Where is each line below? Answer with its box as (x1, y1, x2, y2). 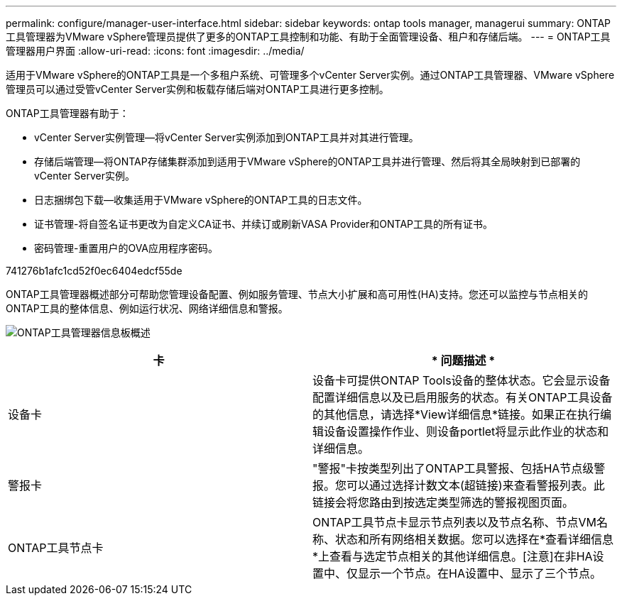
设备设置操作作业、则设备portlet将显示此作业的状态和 (324, 424, 609, 439)
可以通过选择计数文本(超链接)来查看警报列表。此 (347, 478, 605, 492)
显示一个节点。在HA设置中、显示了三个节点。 (358, 566, 601, 580)
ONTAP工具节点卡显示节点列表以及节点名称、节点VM (312, 515, 597, 529)
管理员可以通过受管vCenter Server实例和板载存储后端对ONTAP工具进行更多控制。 (6, 83, 389, 95)
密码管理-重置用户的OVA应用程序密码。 (34, 242, 219, 254)
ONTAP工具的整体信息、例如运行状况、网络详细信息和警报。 (6, 302, 288, 314)
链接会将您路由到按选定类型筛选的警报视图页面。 (312, 495, 574, 509)
